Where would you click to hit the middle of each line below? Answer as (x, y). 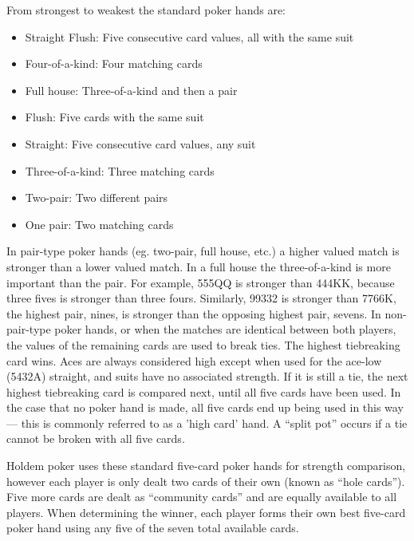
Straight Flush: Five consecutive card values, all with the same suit (189, 36)
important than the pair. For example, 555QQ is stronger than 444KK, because (201, 282)
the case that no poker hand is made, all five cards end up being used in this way (205, 407)
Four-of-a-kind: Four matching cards (114, 63)
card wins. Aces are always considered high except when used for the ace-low (194, 360)
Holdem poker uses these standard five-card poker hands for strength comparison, (206, 466)
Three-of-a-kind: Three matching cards (120, 170)
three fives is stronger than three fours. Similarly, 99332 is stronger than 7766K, (201, 298)
